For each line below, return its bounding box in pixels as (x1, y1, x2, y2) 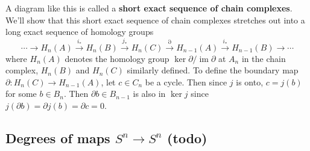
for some (5, 87, 37, 100)
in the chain (241, 52, 286, 64)
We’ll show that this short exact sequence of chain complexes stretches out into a (5, 13, 305, 26)
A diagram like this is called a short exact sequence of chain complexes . (5, 2, 293, 14)
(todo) (167, 128, 207, 147)
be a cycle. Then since (145, 75, 227, 88)
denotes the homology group (65, 52, 169, 64)
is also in (133, 87, 166, 100)
